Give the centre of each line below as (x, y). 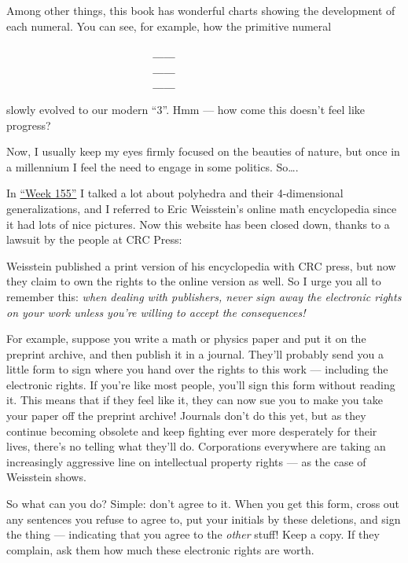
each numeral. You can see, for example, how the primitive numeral (169, 26)
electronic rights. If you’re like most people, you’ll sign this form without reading (201, 384)
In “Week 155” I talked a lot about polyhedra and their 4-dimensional (175, 193)
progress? (29, 125)
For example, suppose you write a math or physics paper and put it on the (186, 339)
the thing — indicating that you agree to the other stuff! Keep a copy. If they (193, 534)
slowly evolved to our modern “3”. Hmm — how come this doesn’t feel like (186, 109)
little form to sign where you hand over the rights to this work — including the (197, 369)
